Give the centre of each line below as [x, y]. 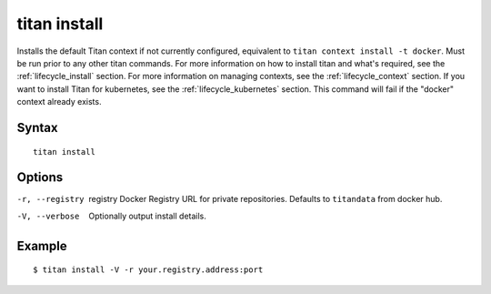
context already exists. [59, 102]
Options [40, 177]
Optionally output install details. [147, 216]
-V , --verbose [48, 216]
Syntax [37, 127]
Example [42, 246]
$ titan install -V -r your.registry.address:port [148, 270]
